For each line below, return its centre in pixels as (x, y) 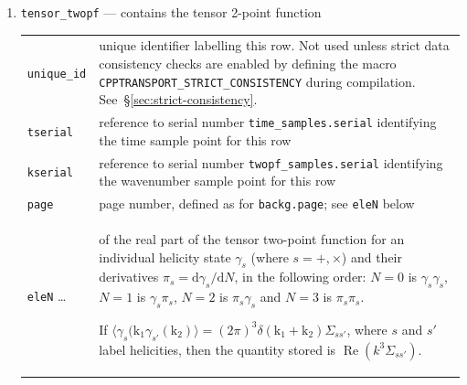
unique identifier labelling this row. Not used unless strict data (274, 45)
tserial (50, 132)
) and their (371, 257)
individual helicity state (165, 257)
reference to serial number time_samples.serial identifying (268, 122)
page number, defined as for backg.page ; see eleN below (257, 203)
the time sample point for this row (195, 139)
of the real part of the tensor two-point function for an (252, 239)
